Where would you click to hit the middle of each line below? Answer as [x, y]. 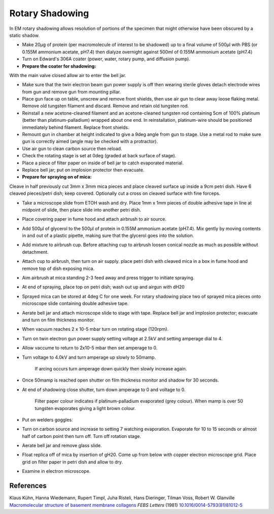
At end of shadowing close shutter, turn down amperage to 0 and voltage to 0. [104, 389]
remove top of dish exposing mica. [58, 268]
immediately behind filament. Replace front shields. [76, 127]
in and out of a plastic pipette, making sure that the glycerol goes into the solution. [108, 235]
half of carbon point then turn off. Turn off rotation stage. [82, 436]
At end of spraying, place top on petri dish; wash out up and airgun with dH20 [103, 287]
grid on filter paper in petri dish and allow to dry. [73, 462]
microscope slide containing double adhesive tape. [75, 303]
